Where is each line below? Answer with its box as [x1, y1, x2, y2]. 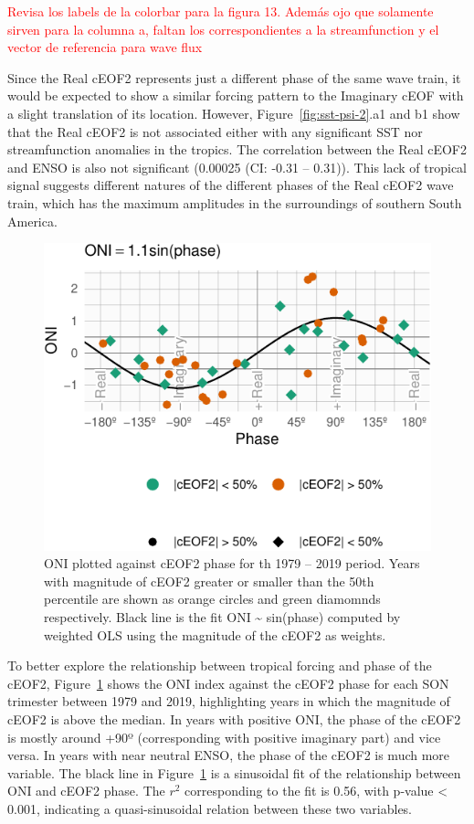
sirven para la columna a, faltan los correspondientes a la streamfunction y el [7, 19, 439, 38]
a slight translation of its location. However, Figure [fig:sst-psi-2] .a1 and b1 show [7, 103, 460, 122]
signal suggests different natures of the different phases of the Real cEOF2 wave [7, 175, 454, 195]
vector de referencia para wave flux [7, 37, 203, 57]
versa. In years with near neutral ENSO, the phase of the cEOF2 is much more [7, 745, 450, 765]
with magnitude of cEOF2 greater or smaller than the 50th [44, 571, 374, 590]
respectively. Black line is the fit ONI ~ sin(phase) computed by [44, 607, 401, 626]
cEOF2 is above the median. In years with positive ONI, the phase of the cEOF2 [7, 709, 461, 728]
